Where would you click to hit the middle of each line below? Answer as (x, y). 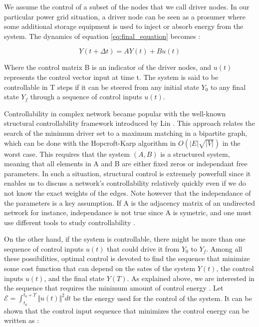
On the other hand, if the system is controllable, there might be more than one (125, 239)
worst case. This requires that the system (67, 154)
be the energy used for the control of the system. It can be (162, 298)
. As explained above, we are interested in (191, 278)
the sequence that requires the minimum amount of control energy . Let (114, 288)
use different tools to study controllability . (70, 222)
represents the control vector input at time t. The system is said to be (111, 77)
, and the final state (74, 278)
